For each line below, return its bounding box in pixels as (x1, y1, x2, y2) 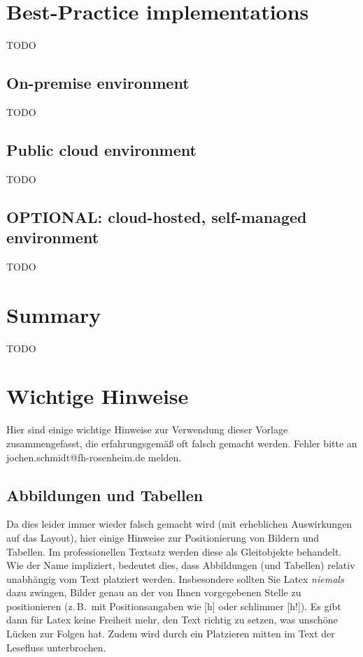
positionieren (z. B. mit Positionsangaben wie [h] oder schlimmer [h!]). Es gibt (6, 598, 341, 613)
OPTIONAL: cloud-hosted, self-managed (6, 205, 307, 227)
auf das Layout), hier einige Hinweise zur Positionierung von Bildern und (6, 530, 320, 544)
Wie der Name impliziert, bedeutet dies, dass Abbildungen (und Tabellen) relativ (6, 558, 355, 572)
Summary (6, 300, 101, 328)
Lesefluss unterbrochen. (6, 640, 106, 654)
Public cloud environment (6, 138, 197, 160)
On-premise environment (6, 72, 190, 94)
